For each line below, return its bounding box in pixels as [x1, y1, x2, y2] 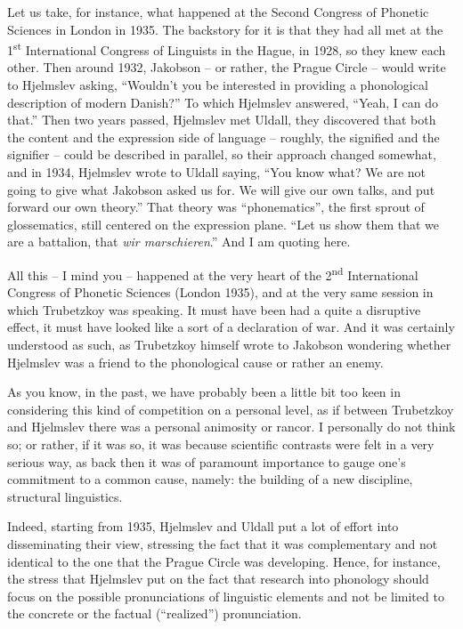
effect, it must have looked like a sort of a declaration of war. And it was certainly [7, 318, 455, 336]
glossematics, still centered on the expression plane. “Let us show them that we [7, 214, 439, 233]
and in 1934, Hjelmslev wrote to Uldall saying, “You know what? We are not [7, 163, 426, 181]
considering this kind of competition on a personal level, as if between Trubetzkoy [7, 399, 454, 418]
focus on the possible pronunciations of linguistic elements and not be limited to [7, 586, 444, 605]
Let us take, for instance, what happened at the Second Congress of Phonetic [7, 3, 429, 20]
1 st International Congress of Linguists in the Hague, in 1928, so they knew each [7, 38, 446, 59]
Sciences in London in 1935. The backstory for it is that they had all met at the [7, 20, 443, 38]
